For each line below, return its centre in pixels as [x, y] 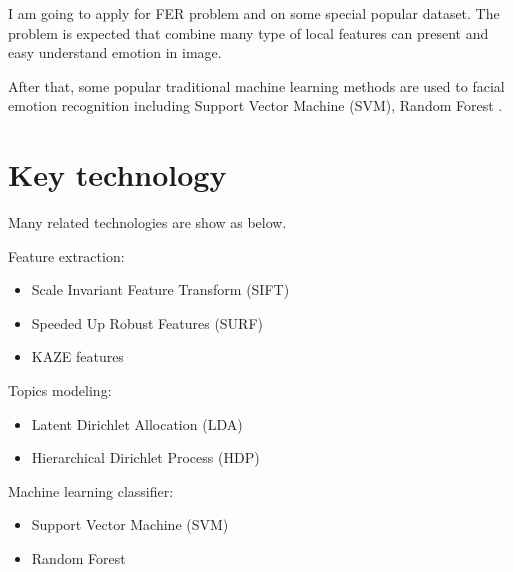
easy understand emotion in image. [115, 52]
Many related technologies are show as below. [147, 222]
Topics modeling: [60, 390]
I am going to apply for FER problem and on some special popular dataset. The [254, 13]
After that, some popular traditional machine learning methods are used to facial [256, 85]
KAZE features [77, 356]
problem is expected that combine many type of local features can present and [248, 32]
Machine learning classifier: [91, 490]
